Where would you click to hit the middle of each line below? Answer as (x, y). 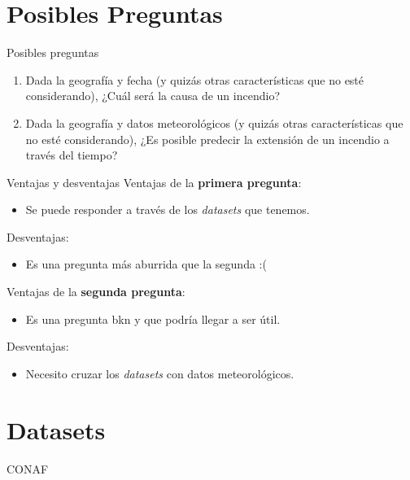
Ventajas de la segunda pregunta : (96, 292)
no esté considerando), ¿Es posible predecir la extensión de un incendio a (207, 139)
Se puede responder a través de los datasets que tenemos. (168, 209)
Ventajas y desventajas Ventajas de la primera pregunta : (154, 182)
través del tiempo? (72, 155)
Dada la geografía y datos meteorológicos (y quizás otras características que (214, 122)
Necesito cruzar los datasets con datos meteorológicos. (160, 373)
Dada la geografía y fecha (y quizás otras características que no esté (195, 79)
